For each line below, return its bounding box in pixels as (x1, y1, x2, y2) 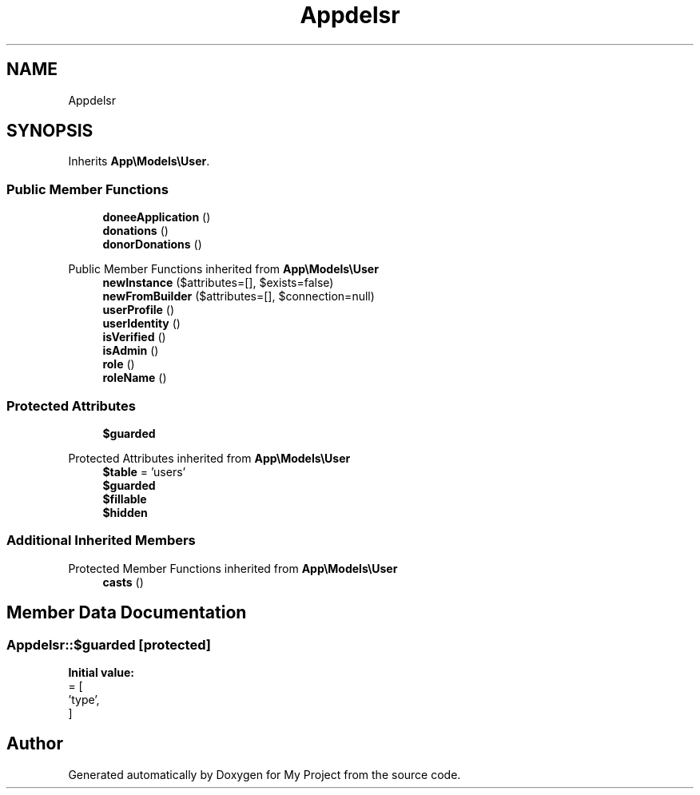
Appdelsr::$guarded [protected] (6, 636, 211, 653)
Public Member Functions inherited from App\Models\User (68, 262, 379, 276)
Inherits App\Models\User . (68, 154, 210, 169)
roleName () (102, 371, 167, 385)
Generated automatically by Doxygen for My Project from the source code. (68, 767, 461, 781)
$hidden (102, 505, 148, 519)
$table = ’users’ (102, 464, 186, 479)
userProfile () (102, 303, 174, 317)
